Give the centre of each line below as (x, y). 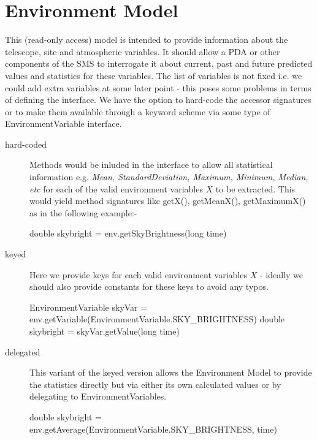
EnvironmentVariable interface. (63, 123)
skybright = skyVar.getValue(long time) (105, 331)
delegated (23, 351)
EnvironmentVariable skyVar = (89, 307)
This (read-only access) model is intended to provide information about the (147, 40)
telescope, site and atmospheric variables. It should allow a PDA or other (143, 51)
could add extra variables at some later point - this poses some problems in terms (158, 87)
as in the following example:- (83, 212)
